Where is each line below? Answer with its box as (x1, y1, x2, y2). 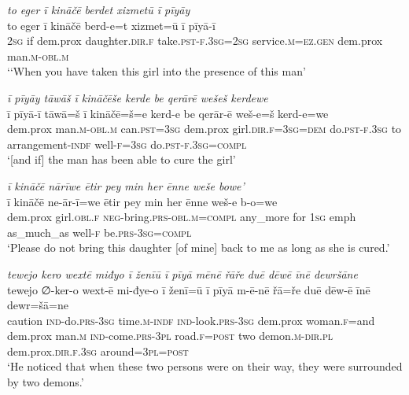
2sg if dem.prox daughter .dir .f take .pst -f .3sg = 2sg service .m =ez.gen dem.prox (7, 32, 383, 49)
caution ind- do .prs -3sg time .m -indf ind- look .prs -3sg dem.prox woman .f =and (7, 312, 375, 328)
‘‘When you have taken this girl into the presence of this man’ (7, 63, 306, 79)
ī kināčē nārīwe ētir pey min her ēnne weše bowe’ (7, 177, 245, 194)
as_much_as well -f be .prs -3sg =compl (7, 223, 192, 240)
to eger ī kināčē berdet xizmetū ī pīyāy (7, 2, 190, 17)
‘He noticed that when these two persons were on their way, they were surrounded (7, 358, 403, 375)
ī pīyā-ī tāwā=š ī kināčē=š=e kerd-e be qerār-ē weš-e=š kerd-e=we (7, 105, 329, 121)
